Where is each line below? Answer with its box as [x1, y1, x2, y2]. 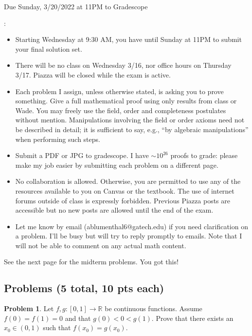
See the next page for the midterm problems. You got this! [4, 257, 179, 267]
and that [65, 313, 91, 323]
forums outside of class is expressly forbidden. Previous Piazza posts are [15, 195, 230, 205]
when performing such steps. [15, 134, 100, 144]
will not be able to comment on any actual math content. [15, 240, 186, 250]
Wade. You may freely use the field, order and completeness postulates [15, 105, 226, 115]
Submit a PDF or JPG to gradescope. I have [15, 150, 149, 160]
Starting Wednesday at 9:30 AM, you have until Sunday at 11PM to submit [15, 34, 242, 44]
